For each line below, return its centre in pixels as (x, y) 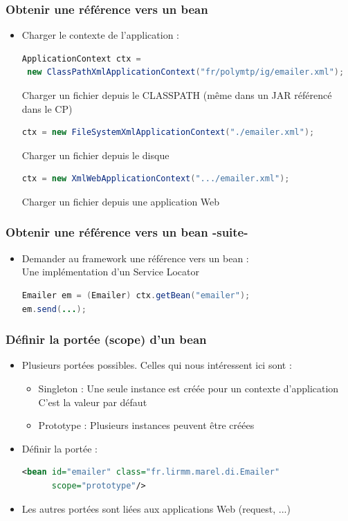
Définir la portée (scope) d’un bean (106, 339)
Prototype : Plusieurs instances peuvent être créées (146, 425)
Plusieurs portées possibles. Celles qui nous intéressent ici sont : (157, 365)
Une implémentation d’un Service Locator (110, 272)
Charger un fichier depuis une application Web (121, 201)
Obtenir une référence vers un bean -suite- (127, 232)
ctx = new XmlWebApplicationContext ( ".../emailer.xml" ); (156, 179)
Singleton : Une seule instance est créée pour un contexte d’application (189, 388)
